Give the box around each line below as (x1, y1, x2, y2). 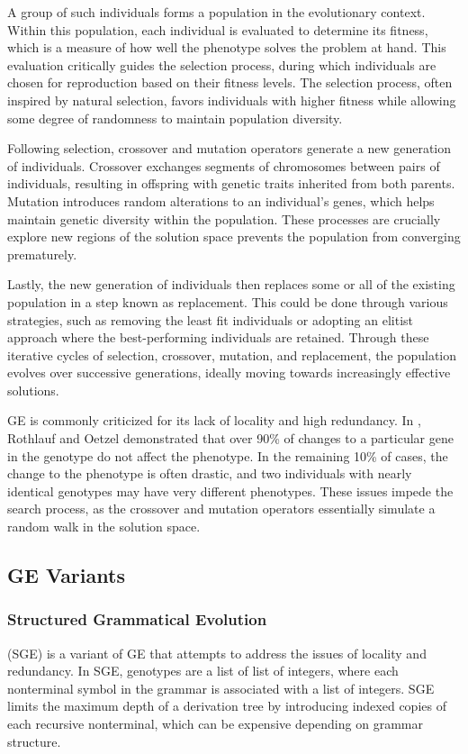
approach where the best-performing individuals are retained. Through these (7, 328, 429, 347)
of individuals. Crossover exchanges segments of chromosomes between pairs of (7, 156, 440, 175)
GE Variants (7, 561, 125, 589)
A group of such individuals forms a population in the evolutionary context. (7, 3, 426, 21)
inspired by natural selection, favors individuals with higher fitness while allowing (7, 90, 456, 109)
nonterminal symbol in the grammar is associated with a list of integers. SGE (7, 678, 435, 697)
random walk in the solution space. (7, 517, 201, 536)
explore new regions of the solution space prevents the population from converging (7, 227, 461, 246)
